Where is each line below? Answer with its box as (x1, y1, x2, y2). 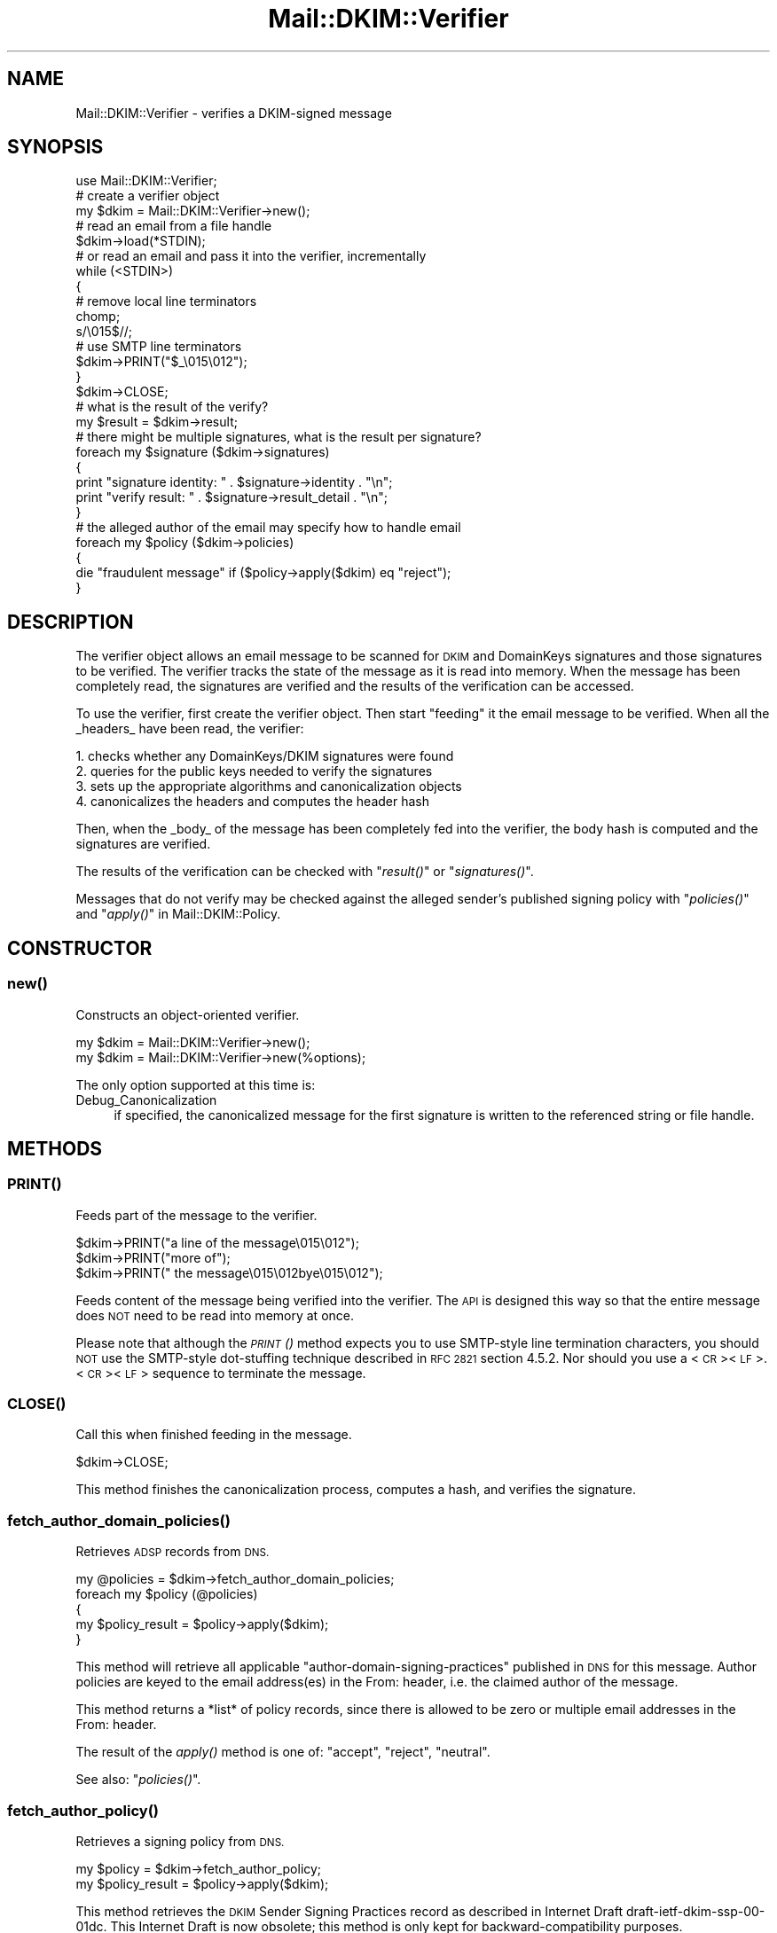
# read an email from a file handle (75, 218, 272, 234)
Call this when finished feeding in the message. (75, 1427, 352, 1443)
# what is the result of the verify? (75, 399, 269, 415)
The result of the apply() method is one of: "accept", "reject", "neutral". (75, 1744, 491, 1760)
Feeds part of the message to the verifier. (75, 1207, 318, 1223)
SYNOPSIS (7, 136, 104, 159)
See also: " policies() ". (75, 1772, 201, 1788)
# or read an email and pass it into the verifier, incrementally (75, 248, 427, 264)
